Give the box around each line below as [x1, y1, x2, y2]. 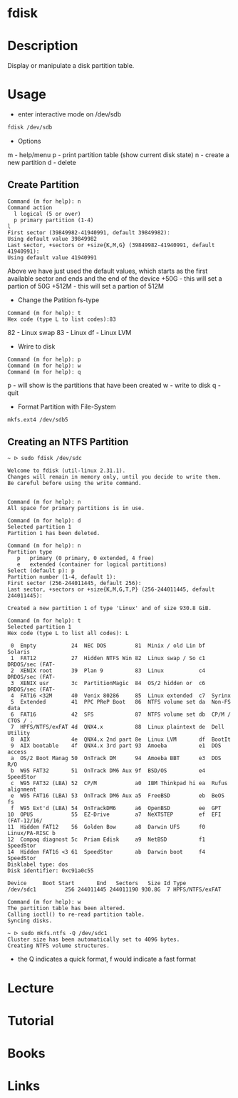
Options [17, 136, 41, 145]
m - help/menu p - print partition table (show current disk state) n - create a [7, 150, 229, 159]
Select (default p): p [7, 567, 75, 574]
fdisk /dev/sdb [7, 124, 53, 131]
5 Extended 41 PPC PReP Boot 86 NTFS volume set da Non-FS [10, 699, 232, 706]
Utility [7, 730, 31, 737]
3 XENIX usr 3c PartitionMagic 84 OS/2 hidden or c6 [10, 680, 205, 687]
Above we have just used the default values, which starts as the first [7, 266, 208, 275]
